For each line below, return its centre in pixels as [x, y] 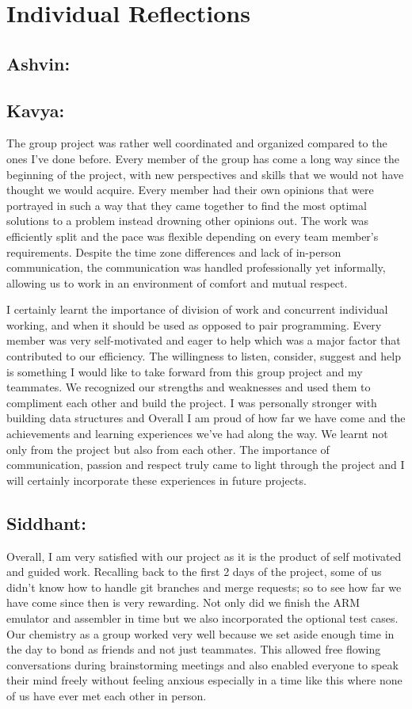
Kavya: [36, 110]
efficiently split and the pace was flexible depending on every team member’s [193, 236]
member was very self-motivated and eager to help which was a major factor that [204, 340]
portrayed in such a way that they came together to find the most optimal [187, 205]
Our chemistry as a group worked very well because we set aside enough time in [200, 633]
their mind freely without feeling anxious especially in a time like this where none [204, 680]
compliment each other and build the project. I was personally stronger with [192, 402]
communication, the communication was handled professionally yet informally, [196, 267]
